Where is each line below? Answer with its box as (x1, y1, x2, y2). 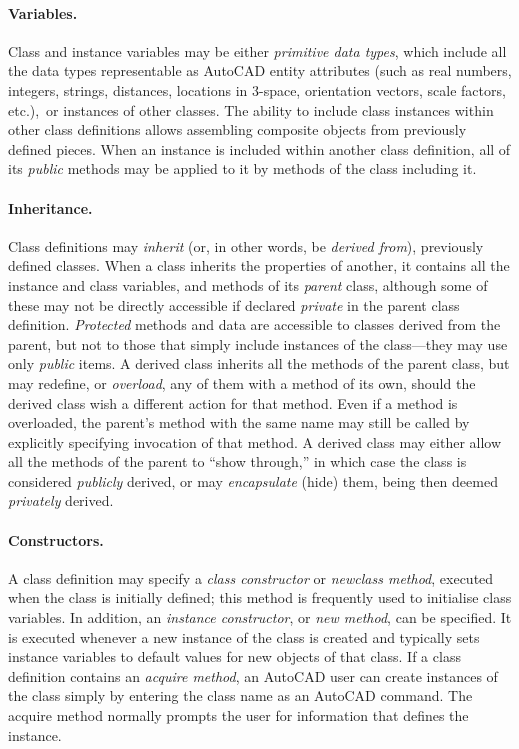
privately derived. (8, 490, 114, 511)
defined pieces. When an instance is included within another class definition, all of (8, 138, 511, 159)
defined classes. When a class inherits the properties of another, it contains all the (8, 255, 510, 276)
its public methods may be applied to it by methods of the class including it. (8, 158, 477, 179)
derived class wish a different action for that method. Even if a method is (8, 392, 458, 413)
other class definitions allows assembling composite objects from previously (8, 119, 467, 140)
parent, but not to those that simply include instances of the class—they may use (8, 333, 508, 354)
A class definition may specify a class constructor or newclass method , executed (8, 567, 494, 588)
